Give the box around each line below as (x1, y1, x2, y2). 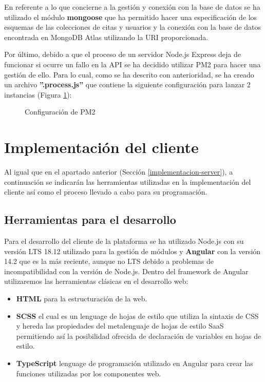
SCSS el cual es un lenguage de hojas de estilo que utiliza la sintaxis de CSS (16, 310, 259, 321)
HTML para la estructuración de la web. (16, 293, 147, 304)
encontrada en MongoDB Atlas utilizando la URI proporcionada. (4, 31, 209, 42)
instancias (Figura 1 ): (4, 89, 72, 100)
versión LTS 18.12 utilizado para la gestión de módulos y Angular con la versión (4, 245, 261, 256)
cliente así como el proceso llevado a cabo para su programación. (4, 186, 207, 197)
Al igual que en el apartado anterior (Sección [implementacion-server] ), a (4, 166, 233, 177)
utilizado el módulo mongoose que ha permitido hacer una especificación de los (4, 11, 257, 22)
